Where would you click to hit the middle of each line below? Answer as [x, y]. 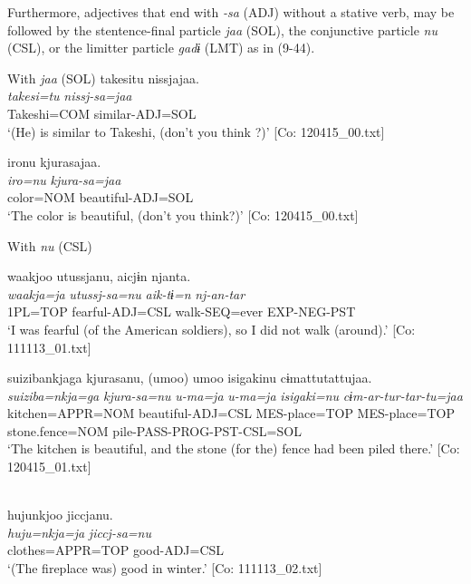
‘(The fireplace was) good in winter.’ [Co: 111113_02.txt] [165, 568]
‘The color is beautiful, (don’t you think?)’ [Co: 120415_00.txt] [183, 214]
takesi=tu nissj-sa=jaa [70, 96]
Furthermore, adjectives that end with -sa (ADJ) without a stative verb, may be [231, 12]
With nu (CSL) [50, 245]
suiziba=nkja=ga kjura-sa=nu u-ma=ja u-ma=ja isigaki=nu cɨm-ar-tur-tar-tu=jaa [235, 395]
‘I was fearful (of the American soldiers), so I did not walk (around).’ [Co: [211, 329]
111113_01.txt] [49, 347]
